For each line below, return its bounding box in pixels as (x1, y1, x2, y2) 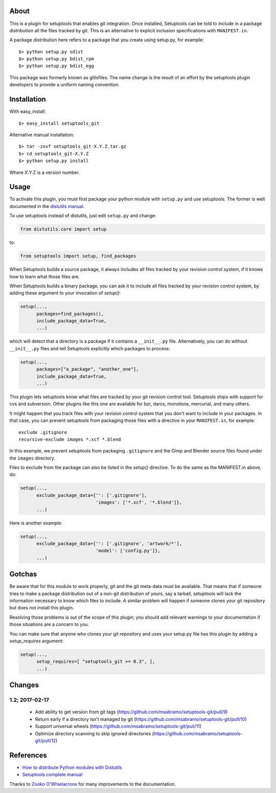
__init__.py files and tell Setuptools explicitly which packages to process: (9, 345, 170, 351)
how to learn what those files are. (9, 274, 80, 280)
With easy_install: (9, 108, 46, 115)
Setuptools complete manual (22, 772, 83, 778)
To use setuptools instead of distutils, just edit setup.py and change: (9, 213, 157, 219)
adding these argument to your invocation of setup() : (9, 290, 121, 296)
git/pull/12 (35, 737, 56, 743)
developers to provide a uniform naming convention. (9, 82, 120, 88)
